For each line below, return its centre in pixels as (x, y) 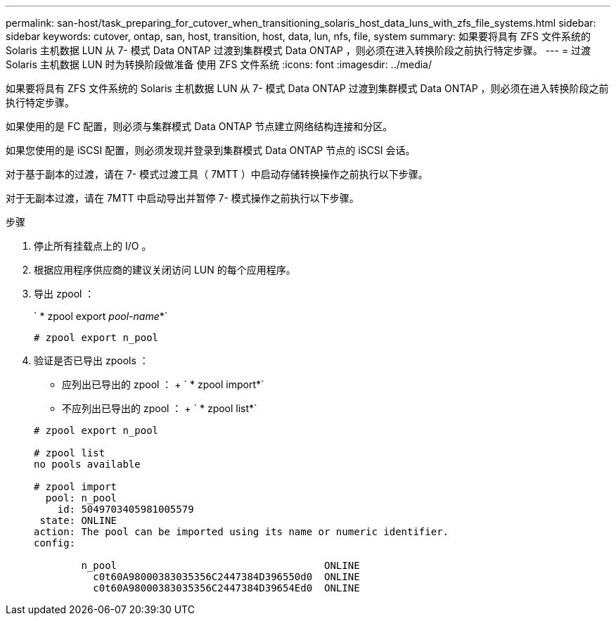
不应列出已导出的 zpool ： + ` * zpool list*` (160, 408)
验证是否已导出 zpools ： (91, 360)
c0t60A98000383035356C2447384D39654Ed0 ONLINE (226, 588)
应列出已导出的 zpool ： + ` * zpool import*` (163, 384)
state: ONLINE (78, 520)
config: (55, 543)
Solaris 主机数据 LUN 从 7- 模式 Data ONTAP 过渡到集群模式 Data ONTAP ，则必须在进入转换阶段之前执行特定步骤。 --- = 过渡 (299, 50)
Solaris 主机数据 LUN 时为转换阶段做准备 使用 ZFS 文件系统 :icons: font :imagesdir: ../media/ (219, 64)
